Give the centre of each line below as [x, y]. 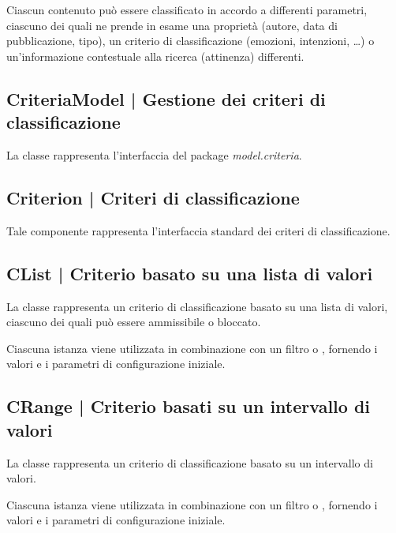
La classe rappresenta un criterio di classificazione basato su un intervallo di [190, 462]
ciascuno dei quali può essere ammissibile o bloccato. [134, 322]
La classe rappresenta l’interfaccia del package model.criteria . [154, 154]
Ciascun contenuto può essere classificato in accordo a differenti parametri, [187, 9]
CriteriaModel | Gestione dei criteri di [166, 98]
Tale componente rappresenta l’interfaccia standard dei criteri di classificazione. [198, 230]
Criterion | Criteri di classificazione [153, 197]
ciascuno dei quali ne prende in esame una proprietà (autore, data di [172, 25]
